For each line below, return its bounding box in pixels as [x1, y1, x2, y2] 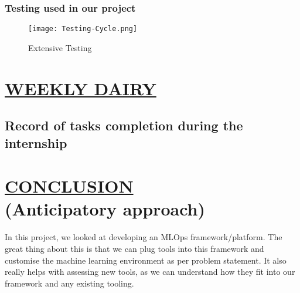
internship [5, 133, 67, 151]
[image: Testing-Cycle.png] [28, 25, 138, 33]
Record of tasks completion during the [5, 116, 243, 134]
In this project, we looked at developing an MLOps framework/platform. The [5, 231, 282, 243]
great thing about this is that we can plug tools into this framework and [5, 242, 264, 254]
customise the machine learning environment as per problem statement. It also [5, 254, 287, 266]
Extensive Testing [28, 41, 92, 53]
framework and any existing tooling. [5, 277, 134, 289]
